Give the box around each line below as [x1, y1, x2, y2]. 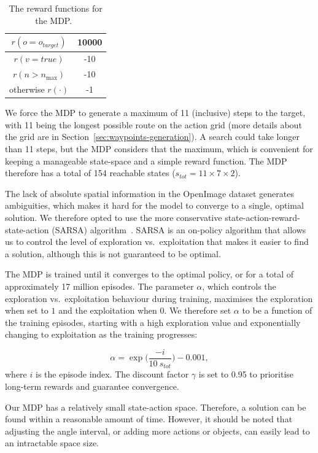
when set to [5, 304, 48, 317]
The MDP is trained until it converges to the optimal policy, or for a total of [5, 268, 294, 281]
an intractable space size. [5, 436, 99, 449]
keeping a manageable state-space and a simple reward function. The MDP [5, 154, 287, 167]
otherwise [9, 83, 45, 96]
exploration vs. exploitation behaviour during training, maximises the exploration [5, 292, 313, 304]
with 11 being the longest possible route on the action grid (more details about [5, 118, 302, 131]
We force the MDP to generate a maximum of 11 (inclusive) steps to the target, [5, 106, 306, 119]
